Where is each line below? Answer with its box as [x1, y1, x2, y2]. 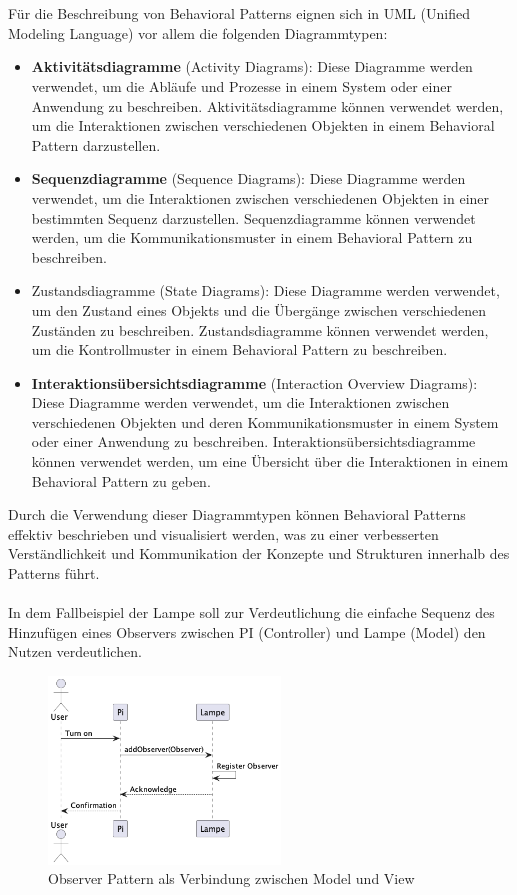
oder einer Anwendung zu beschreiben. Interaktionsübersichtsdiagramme [31, 431, 476, 452]
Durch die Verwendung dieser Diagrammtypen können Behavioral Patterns [8, 504, 466, 525]
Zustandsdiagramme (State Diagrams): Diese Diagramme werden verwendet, [31, 280, 500, 301]
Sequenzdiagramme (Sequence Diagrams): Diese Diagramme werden [31, 168, 466, 189]
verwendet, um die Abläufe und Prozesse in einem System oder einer [31, 75, 452, 96]
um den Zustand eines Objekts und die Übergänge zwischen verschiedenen [31, 299, 487, 320]
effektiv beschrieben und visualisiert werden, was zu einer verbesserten [8, 523, 439, 544]
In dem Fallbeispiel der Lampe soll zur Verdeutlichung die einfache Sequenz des [8, 602, 495, 623]
